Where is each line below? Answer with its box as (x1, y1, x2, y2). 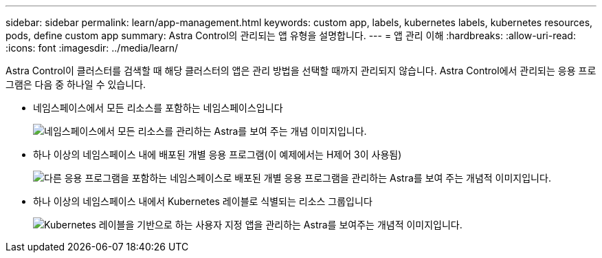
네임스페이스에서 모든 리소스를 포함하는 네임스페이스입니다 (33, 102, 283, 114)
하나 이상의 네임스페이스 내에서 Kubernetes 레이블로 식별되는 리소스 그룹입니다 (33, 195, 372, 207)
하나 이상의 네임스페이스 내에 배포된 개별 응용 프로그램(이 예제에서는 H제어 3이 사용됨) (33, 149, 402, 160)
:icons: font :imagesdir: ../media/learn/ (5, 42, 179, 54)
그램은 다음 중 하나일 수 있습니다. (5, 78, 146, 90)
